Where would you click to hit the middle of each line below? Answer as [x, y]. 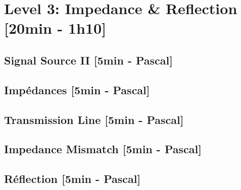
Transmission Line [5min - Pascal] [94, 119]
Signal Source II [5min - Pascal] [88, 60]
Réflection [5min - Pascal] [73, 179]
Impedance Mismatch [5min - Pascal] [103, 149]
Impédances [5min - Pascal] [77, 89]
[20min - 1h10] [55, 28]
